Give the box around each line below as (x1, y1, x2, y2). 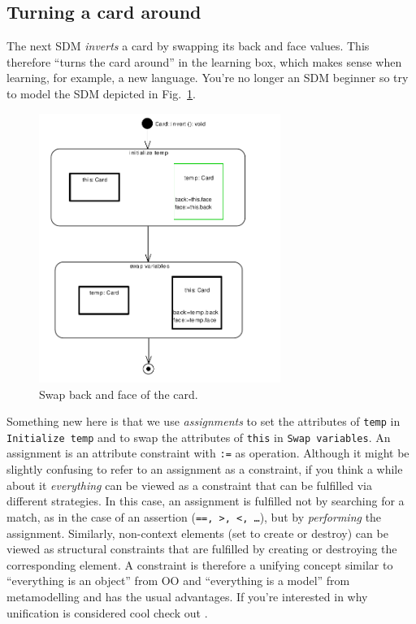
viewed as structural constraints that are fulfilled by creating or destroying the (6, 540, 397, 557)
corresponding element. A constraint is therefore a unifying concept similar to (6, 556, 393, 573)
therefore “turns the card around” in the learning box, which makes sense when (6, 53, 402, 70)
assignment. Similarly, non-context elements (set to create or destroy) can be (6, 524, 388, 541)
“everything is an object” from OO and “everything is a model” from (6, 572, 350, 589)
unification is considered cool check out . (6, 604, 208, 621)
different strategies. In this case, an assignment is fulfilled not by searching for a (6, 492, 405, 509)
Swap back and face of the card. (39, 385, 198, 402)
